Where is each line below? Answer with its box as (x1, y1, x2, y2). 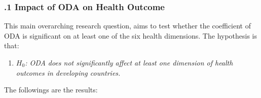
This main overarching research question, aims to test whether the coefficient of (4, 20, 251, 31)
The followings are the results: (4, 84, 98, 95)
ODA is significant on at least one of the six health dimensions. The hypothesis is (4, 30, 257, 41)
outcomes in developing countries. (16, 67, 121, 78)
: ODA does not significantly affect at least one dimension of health (25, 57, 233, 68)
